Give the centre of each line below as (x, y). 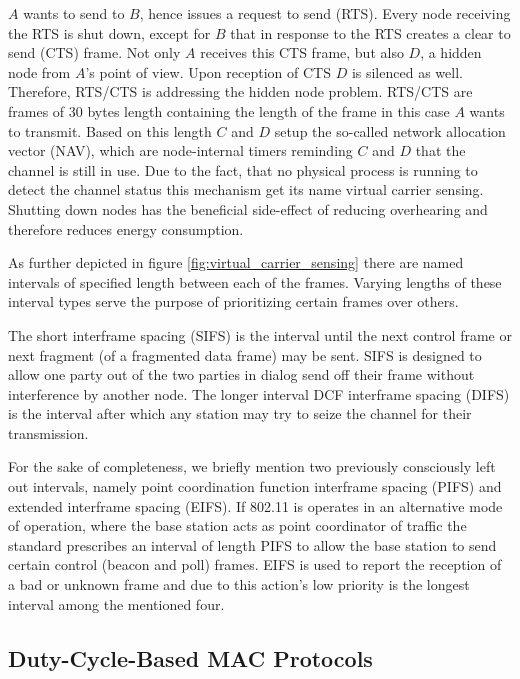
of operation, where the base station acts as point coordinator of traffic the (237, 525)
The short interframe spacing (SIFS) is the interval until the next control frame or (260, 334)
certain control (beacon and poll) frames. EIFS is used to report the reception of (255, 564)
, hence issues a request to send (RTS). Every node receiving (325, 13)
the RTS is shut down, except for (109, 32)
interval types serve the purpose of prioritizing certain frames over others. (233, 301)
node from (39, 71)
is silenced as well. (407, 71)
